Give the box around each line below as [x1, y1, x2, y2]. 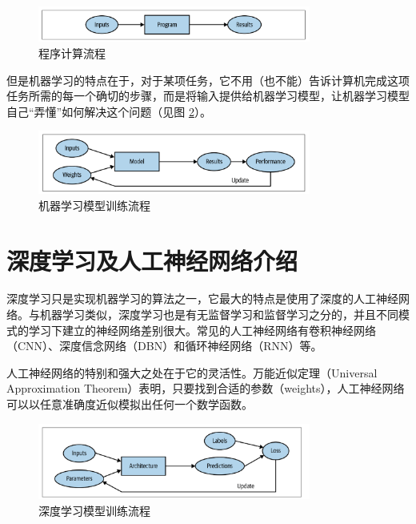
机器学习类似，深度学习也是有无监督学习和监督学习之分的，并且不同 [39, 306, 398, 323]
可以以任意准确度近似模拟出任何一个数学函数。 [6, 396, 253, 413]
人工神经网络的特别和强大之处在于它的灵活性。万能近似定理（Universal [6, 364, 378, 381]
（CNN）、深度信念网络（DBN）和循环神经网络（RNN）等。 [6, 337, 322, 354]
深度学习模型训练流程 [38, 502, 150, 518]
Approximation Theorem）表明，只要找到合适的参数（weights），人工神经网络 [6, 380, 405, 397]
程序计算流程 [38, 44, 106, 61]
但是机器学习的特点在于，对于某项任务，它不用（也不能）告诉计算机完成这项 [6, 71, 410, 88]
